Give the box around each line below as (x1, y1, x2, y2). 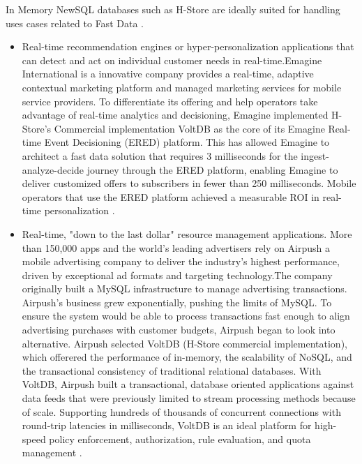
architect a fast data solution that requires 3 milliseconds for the (22, 148, 298, 163)
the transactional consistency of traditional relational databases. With (22, 363, 322, 377)
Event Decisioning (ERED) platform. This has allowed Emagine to (44, 135, 330, 149)
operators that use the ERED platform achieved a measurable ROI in (22, 189, 319, 204)
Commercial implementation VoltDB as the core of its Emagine (54, 121, 325, 135)
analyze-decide (22, 162, 84, 177)
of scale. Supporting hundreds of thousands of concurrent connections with (22, 404, 341, 419)
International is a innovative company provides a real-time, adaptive (22, 66, 314, 81)
